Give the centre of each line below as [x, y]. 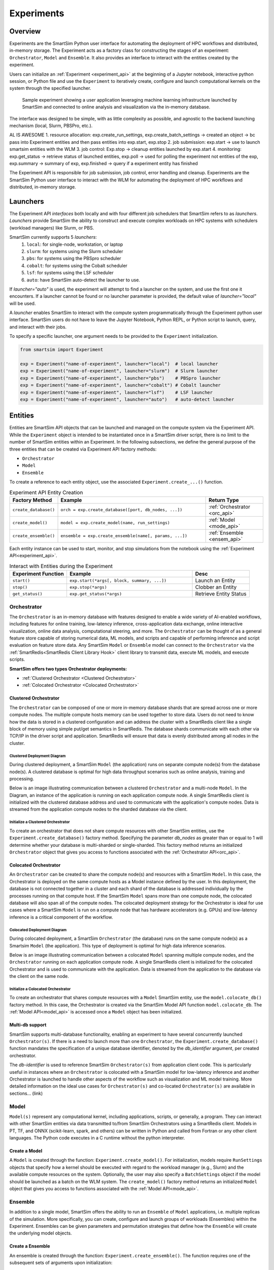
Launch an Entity [215, 581]
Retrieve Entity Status [221, 594]
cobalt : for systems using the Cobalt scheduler [77, 265]
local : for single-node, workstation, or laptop [75, 244]
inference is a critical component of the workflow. [61, 917]
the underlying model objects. [41, 1233]
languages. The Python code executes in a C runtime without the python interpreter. [97, 1138]
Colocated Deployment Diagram [38, 930]
